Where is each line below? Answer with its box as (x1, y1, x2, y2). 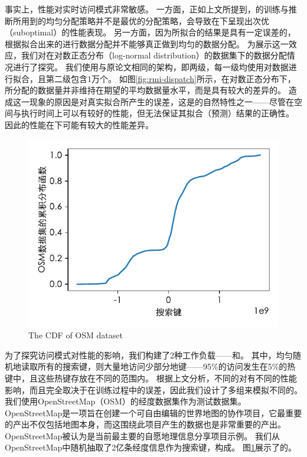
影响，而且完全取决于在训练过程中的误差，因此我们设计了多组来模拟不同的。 (5, 383, 302, 396)
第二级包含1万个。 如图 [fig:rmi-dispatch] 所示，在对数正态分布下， (45, 72, 296, 84)
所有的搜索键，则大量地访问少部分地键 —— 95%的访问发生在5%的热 (37, 360, 296, 373)
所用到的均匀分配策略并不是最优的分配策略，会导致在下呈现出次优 (12, 14, 269, 27)
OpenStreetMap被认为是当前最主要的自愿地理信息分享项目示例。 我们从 (5, 429, 280, 442)
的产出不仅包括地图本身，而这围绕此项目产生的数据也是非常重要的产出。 (5, 418, 286, 430)
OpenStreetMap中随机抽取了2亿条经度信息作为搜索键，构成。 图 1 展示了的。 (5, 441, 296, 453)
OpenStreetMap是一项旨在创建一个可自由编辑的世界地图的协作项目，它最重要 (5, 406, 302, 419)
